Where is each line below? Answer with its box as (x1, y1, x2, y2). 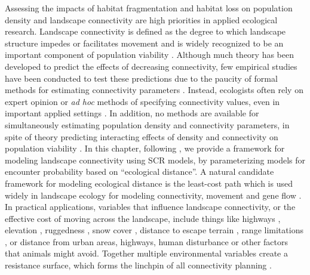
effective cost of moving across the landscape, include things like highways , (5, 212, 281, 224)
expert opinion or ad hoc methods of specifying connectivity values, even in (5, 95, 280, 107)
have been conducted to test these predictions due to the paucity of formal (5, 72, 278, 84)
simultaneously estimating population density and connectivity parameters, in (5, 118, 290, 131)
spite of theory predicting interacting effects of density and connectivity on (5, 130, 278, 143)
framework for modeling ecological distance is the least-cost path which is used (5, 177, 293, 189)
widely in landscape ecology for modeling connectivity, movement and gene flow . (5, 189, 302, 201)
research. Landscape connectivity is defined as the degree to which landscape (5, 25, 286, 38)
